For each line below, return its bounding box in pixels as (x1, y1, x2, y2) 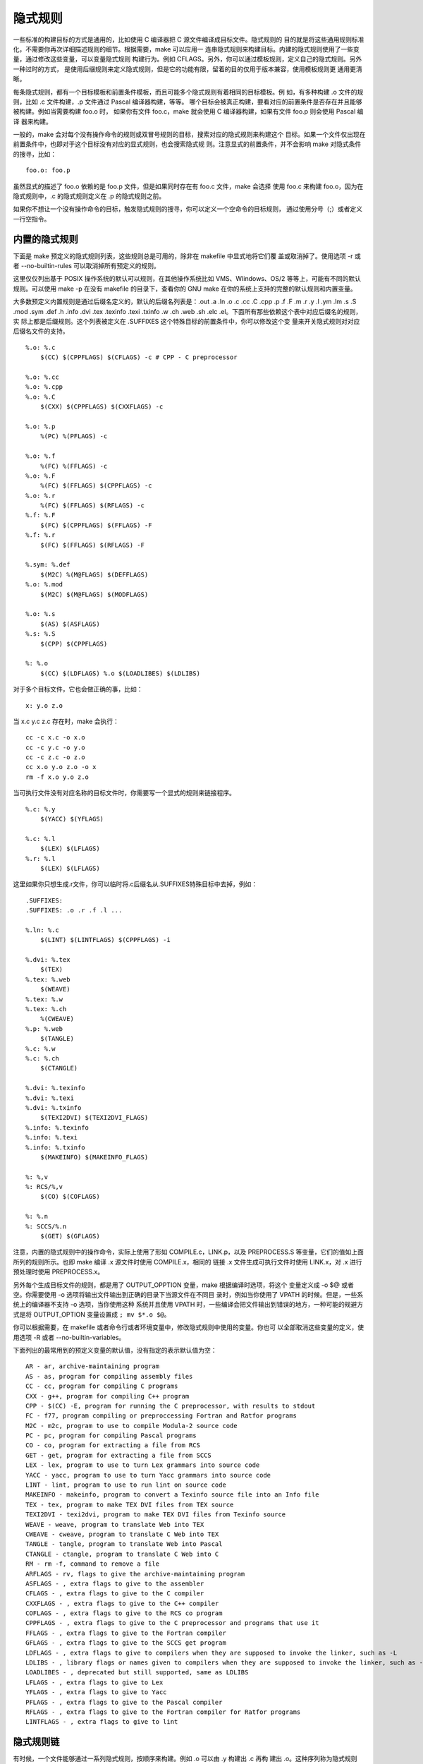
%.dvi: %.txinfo (25, 1104, 82, 1111)
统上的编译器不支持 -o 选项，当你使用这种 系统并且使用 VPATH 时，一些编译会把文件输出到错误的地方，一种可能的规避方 (13, 1300, 363, 1309)
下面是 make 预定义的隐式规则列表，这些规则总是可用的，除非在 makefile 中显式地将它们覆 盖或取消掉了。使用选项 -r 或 (13, 251, 361, 260)
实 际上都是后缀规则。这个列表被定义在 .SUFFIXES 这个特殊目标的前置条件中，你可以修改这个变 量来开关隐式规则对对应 (13, 318, 360, 326)
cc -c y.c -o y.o (25, 743, 85, 751)
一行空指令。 (13, 215, 51, 223)
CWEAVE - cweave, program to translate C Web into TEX (25, 1530, 219, 1538)
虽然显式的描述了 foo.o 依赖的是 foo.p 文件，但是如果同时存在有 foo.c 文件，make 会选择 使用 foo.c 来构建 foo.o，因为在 (13, 182, 364, 191)
